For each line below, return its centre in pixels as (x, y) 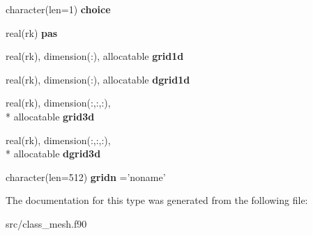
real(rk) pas (32, 32)
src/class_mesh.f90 (46, 223)
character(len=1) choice (58, 9)
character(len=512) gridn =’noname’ (86, 176)
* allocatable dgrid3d (53, 154)
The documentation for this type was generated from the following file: (157, 200)
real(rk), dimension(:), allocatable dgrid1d (98, 79)
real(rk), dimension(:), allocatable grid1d (95, 56)
